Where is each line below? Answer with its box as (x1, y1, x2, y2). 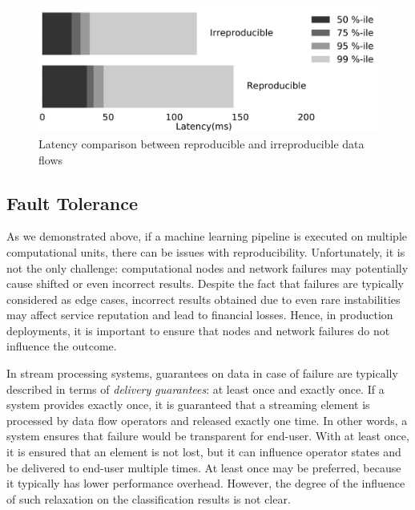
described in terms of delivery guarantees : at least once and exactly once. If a (6, 380, 385, 397)
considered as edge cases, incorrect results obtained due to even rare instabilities (6, 290, 401, 307)
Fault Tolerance (6, 190, 139, 215)
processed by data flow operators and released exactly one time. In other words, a (6, 411, 408, 428)
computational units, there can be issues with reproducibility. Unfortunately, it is (6, 243, 405, 260)
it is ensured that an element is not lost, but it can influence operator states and (6, 443, 401, 460)
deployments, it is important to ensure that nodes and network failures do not (6, 322, 390, 338)
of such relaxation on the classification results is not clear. (6, 490, 291, 507)
